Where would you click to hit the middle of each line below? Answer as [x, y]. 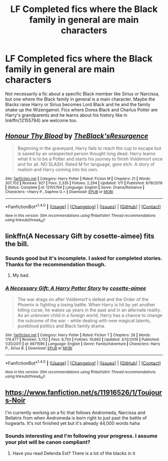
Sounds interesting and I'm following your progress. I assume [81, 436]
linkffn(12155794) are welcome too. [41, 120]
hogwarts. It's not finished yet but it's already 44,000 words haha [72, 423]
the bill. [17, 244]
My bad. [21, 275]
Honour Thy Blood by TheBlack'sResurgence [77, 136]
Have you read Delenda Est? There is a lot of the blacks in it [74, 453]
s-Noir [15, 401]
